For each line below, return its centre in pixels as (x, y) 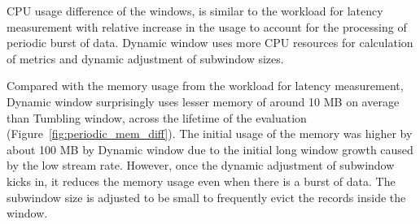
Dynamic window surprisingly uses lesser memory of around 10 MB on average (203, 101)
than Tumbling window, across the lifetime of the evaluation (157, 117)
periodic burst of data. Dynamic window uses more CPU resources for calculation (210, 43)
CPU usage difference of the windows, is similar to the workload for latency (195, 11)
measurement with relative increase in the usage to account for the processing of (207, 26)
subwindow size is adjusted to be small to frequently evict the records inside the (206, 197)
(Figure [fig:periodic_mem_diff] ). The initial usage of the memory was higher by (210, 134)
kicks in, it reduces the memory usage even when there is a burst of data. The (201, 181)
